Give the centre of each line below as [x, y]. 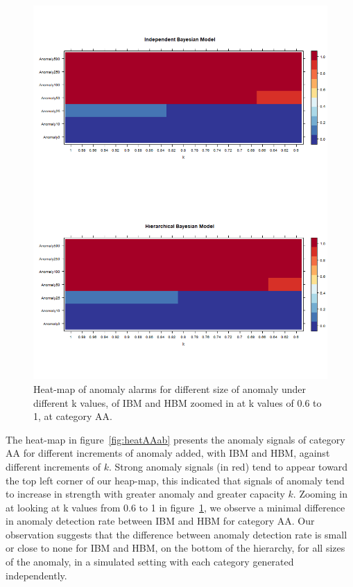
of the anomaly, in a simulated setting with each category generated [150, 562]
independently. [36, 575]
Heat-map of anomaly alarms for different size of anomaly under [170, 388]
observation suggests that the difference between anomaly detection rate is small [176, 534]
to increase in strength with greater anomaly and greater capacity [145, 494]
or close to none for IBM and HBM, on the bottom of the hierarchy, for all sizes [175, 548]
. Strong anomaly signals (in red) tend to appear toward [229, 466]
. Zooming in [320, 494]
